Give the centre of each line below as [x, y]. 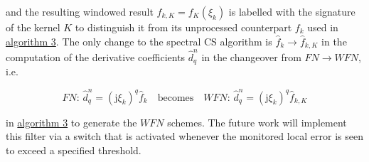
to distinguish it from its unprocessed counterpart [183, 27]
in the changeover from [251, 56]
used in [323, 27]
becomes [176, 98]
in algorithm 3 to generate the [71, 122]
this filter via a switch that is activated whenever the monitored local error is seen [185, 136]
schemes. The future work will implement [257, 122]
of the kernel [33, 27]
